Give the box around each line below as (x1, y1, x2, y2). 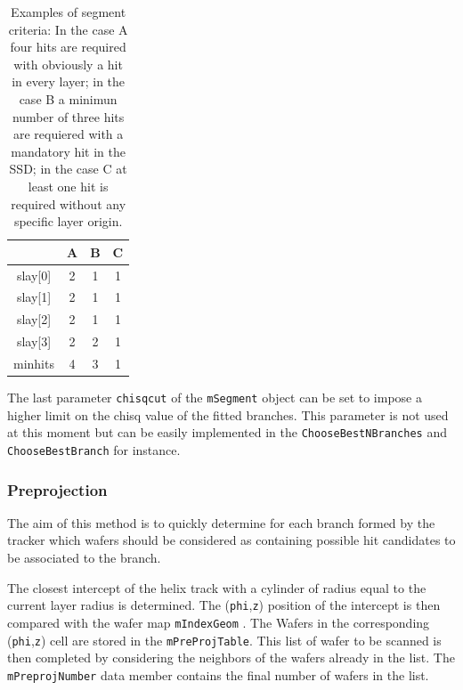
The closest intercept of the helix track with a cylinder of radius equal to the (7, 578, 426, 597)
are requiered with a (12, 125, 124, 143)
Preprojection (7, 478, 108, 500)
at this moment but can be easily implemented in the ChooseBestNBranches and (7, 423, 447, 442)
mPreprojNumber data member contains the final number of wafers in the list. (7, 665, 429, 684)
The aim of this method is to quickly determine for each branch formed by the (7, 513, 435, 532)
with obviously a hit (13, 54, 123, 73)
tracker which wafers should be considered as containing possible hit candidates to (7, 531, 456, 549)
